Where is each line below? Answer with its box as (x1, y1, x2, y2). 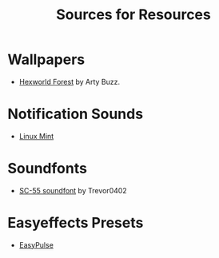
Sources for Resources (56, 6, 211, 24)
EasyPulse (18, 240, 54, 249)
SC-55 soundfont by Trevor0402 (18, 185, 127, 195)
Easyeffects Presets (7, 214, 144, 232)
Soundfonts (7, 160, 87, 177)
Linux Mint (18, 131, 54, 141)
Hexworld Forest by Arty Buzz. (18, 77, 121, 86)
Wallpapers (7, 50, 86, 69)
